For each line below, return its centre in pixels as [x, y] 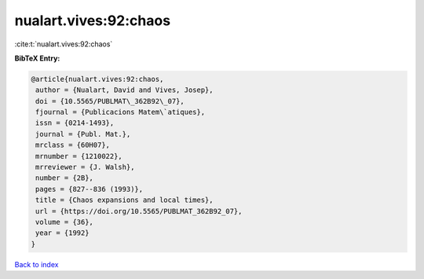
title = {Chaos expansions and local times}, [124, 200]
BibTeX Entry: [37, 58]
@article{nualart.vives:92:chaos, [97, 79]
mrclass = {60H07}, [73, 145]
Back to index [37, 264]
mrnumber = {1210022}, [79, 156]
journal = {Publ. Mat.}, [83, 134]
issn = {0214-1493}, [75, 123]
